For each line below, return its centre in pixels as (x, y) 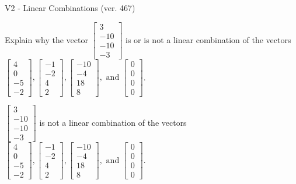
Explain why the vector (46, 39)
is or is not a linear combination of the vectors (208, 39)
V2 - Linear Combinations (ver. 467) (70, 8)
